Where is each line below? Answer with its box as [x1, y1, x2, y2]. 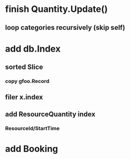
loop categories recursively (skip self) [5, 23, 126, 32]
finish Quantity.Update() [5, 3, 108, 15]
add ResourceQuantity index [5, 110, 96, 118]
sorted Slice [5, 63, 43, 72]
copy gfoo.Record [5, 78, 50, 85]
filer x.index [5, 93, 43, 101]
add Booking [5, 143, 59, 155]
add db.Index [5, 43, 61, 54]
